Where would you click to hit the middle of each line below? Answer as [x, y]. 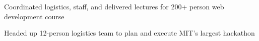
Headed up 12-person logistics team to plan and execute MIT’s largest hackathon [129, 33]
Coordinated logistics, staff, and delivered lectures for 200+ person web [114, 6]
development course [34, 16]
